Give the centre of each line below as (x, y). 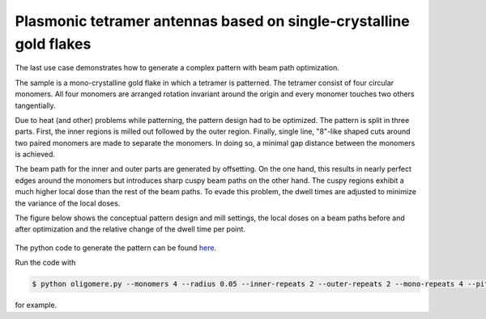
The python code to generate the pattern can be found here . (116, 248)
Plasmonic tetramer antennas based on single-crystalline (212, 21)
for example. (36, 305)
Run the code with (45, 262)
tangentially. (35, 105)
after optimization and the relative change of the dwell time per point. (130, 229)
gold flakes (53, 44)
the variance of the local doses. (68, 203)
